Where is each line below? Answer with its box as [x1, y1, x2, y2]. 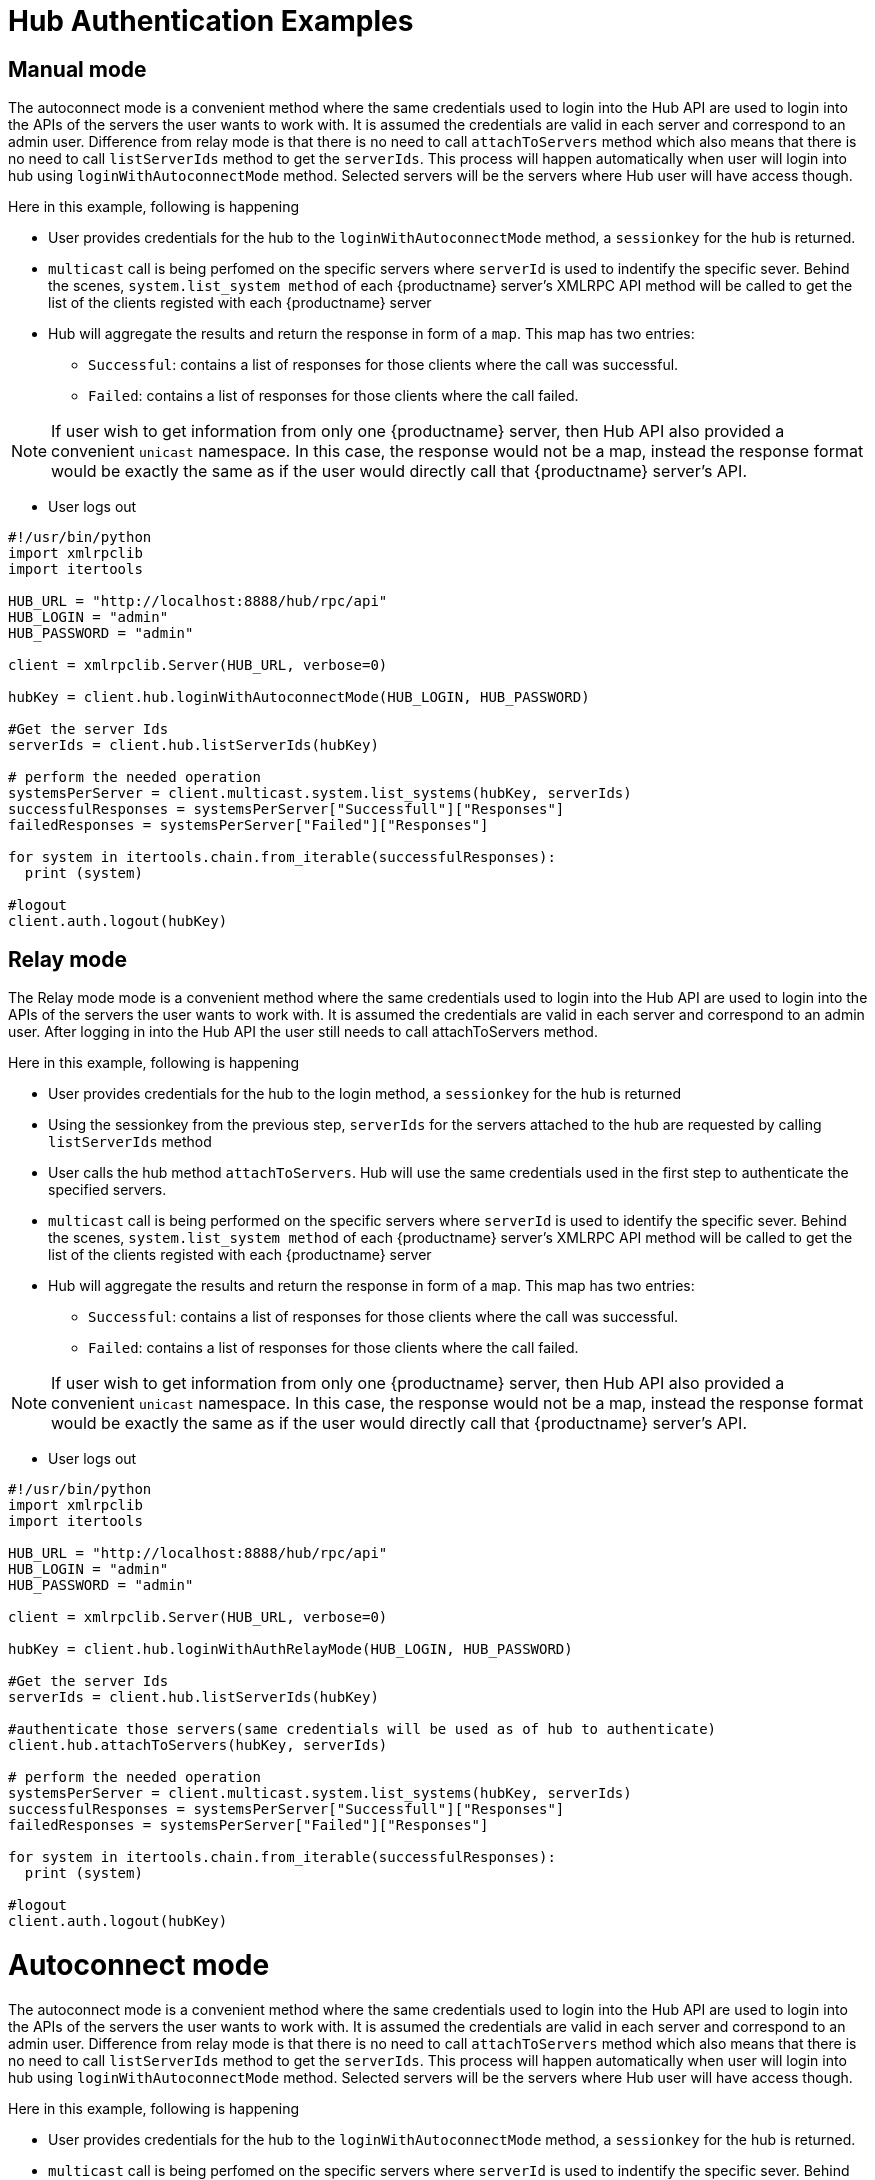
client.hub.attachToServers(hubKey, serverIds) [8, 1737, 388, 1754]
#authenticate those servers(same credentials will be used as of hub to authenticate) [8, 1721, 717, 1738]
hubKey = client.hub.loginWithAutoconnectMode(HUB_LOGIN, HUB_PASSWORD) [8, 689, 590, 706]
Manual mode [8, 56, 147, 82]
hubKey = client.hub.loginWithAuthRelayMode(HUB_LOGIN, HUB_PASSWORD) [8, 1641, 573, 1658]
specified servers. [48, 1181, 167, 1199]
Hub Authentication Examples [8, 4, 414, 38]
